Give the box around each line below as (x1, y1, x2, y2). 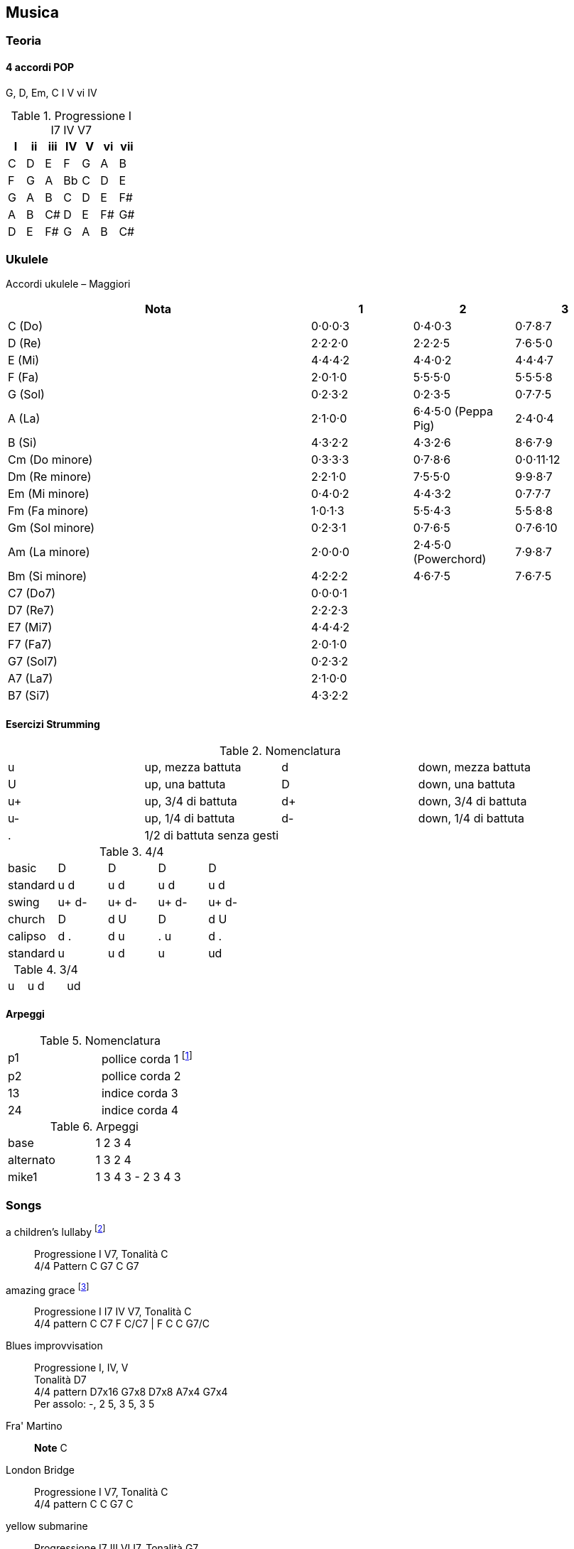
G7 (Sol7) (8, 654, 58, 669)
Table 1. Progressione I (11, 108, 132, 123)
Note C (34, 1442, 67, 1455)
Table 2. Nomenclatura (219, 743, 341, 758)
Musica (6, 4, 59, 21)
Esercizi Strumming (6, 718, 100, 730)
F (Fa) (8, 370, 39, 385)
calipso (8, 928, 46, 943)
